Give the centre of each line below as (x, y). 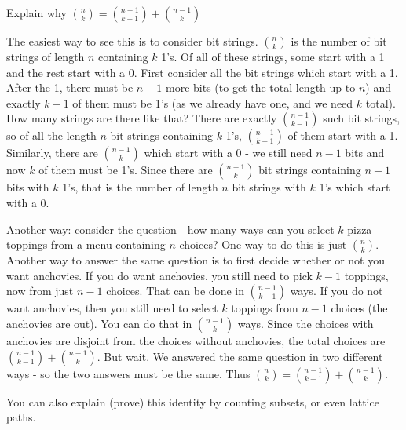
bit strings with (269, 187)
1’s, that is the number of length (140, 187)
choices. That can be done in (175, 291)
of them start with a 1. (343, 135)
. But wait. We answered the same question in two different (240, 356)
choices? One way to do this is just (263, 244)
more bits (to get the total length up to (261, 87)
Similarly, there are (52, 153)
